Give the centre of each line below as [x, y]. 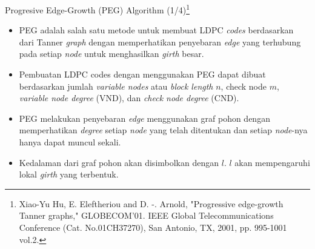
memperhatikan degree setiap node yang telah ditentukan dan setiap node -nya [163, 130]
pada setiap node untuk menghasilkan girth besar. [111, 54]
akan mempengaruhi [272, 162]
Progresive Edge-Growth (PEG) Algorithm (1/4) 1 [97, 9]
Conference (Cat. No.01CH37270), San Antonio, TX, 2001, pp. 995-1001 [153, 227]
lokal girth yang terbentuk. [69, 174]
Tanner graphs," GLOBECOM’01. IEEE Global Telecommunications [146, 215]
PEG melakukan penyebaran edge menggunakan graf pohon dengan [144, 118]
